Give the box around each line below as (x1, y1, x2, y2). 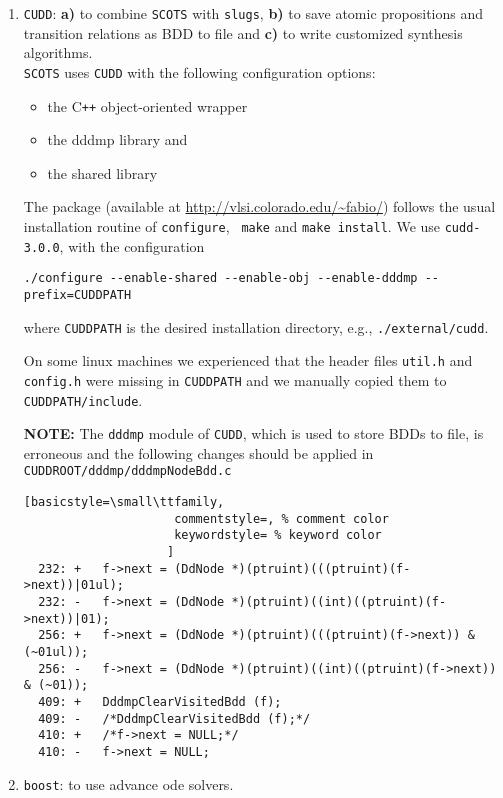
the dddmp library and (47, 129, 188, 150)
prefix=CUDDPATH (23, 287, 132, 302)
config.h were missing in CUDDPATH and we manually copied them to (23, 369, 447, 390)
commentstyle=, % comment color (174, 511, 389, 526)
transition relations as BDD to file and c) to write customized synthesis (23, 22, 463, 43)
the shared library (47, 162, 158, 183)
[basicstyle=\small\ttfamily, (23, 495, 225, 510)
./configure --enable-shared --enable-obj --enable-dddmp (23, 271, 418, 286)
